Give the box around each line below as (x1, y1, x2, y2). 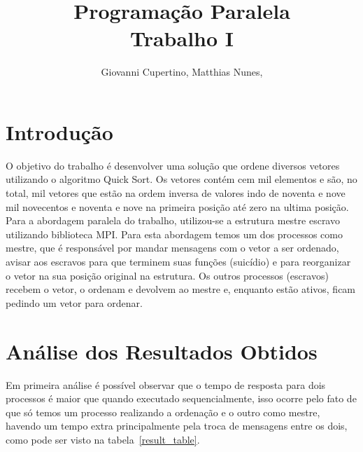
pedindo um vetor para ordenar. (6, 295, 143, 310)
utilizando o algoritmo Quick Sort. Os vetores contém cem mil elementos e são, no (6, 172, 357, 186)
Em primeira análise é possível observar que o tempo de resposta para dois (6, 377, 326, 392)
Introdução (6, 117, 113, 146)
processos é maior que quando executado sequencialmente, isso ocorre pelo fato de (6, 391, 357, 406)
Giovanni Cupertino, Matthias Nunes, (101, 64, 263, 79)
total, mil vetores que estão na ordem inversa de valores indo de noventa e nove (6, 186, 346, 200)
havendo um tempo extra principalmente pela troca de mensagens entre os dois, (6, 418, 348, 433)
